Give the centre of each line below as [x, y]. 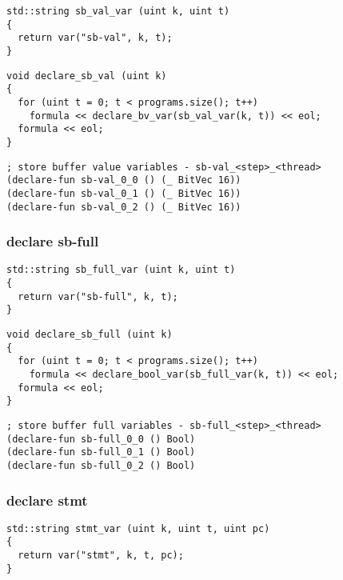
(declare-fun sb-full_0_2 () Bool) [101, 465]
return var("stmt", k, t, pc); [101, 556]
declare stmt [47, 500]
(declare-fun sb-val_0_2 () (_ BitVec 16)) [124, 207]
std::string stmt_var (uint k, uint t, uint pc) [138, 528]
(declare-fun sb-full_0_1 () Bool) [101, 452]
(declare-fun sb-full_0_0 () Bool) [101, 439]
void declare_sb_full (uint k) [90, 335]
